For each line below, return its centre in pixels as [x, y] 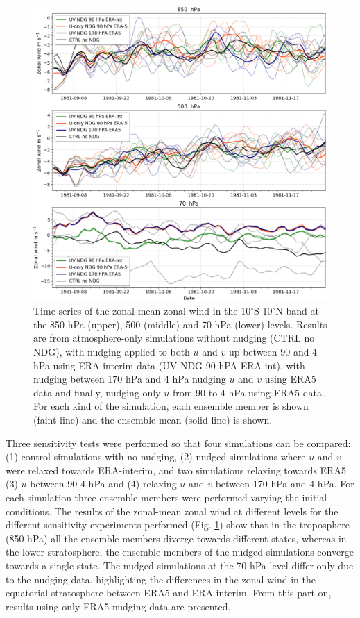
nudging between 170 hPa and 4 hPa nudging [130, 379]
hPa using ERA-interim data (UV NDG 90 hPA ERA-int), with [169, 365]
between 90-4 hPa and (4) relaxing [103, 484]
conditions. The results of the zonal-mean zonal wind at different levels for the [172, 511]
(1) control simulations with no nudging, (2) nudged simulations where [156, 457]
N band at [297, 311]
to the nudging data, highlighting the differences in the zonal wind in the [161, 579]
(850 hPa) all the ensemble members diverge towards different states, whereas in [176, 538]
